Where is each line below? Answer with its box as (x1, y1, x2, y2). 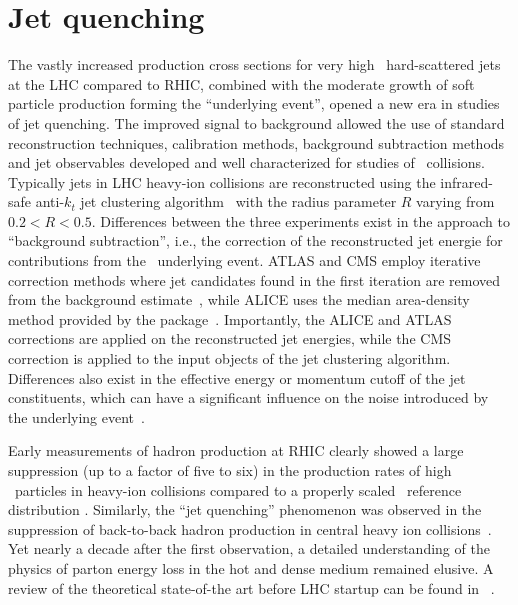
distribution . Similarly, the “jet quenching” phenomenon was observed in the (8, 499, 482, 520)
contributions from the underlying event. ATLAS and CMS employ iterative (8, 250, 481, 271)
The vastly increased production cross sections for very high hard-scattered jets (8, 54, 501, 75)
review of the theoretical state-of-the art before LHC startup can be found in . (8, 577, 495, 598)
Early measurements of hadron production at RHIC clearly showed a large (8, 440, 464, 461)
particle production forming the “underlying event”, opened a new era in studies (8, 93, 500, 114)
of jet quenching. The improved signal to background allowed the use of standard (8, 112, 505, 133)
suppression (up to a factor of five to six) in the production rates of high (8, 460, 452, 480)
